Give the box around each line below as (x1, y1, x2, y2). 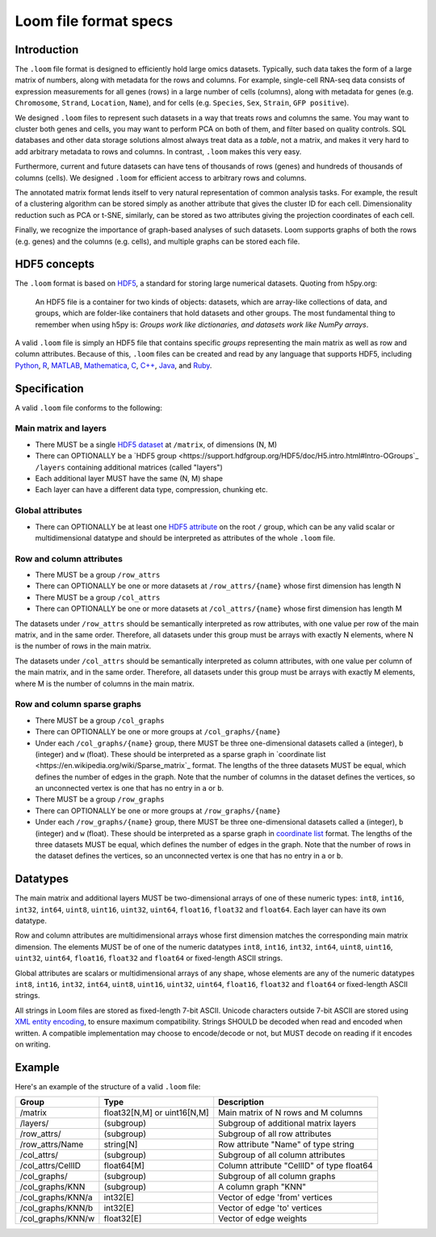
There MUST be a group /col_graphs (35, 715, 165, 725)
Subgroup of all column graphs (218, 1171, 336, 1182)
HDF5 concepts (15, 257, 94, 271)
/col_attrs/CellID (19, 1160, 81, 1172)
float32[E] (103, 1213, 142, 1224)
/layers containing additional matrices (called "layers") (35, 462, 224, 472)
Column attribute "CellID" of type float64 (218, 1160, 373, 1172)
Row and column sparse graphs (15, 699, 141, 710)
